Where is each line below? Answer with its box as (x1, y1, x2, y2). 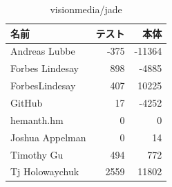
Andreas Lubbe (10, 44, 75, 58)
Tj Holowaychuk (10, 164, 79, 179)
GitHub (10, 95, 43, 109)
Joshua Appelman (10, 130, 86, 144)
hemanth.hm (10, 112, 64, 127)
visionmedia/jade (50, 2, 122, 16)
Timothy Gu (10, 147, 64, 161)
